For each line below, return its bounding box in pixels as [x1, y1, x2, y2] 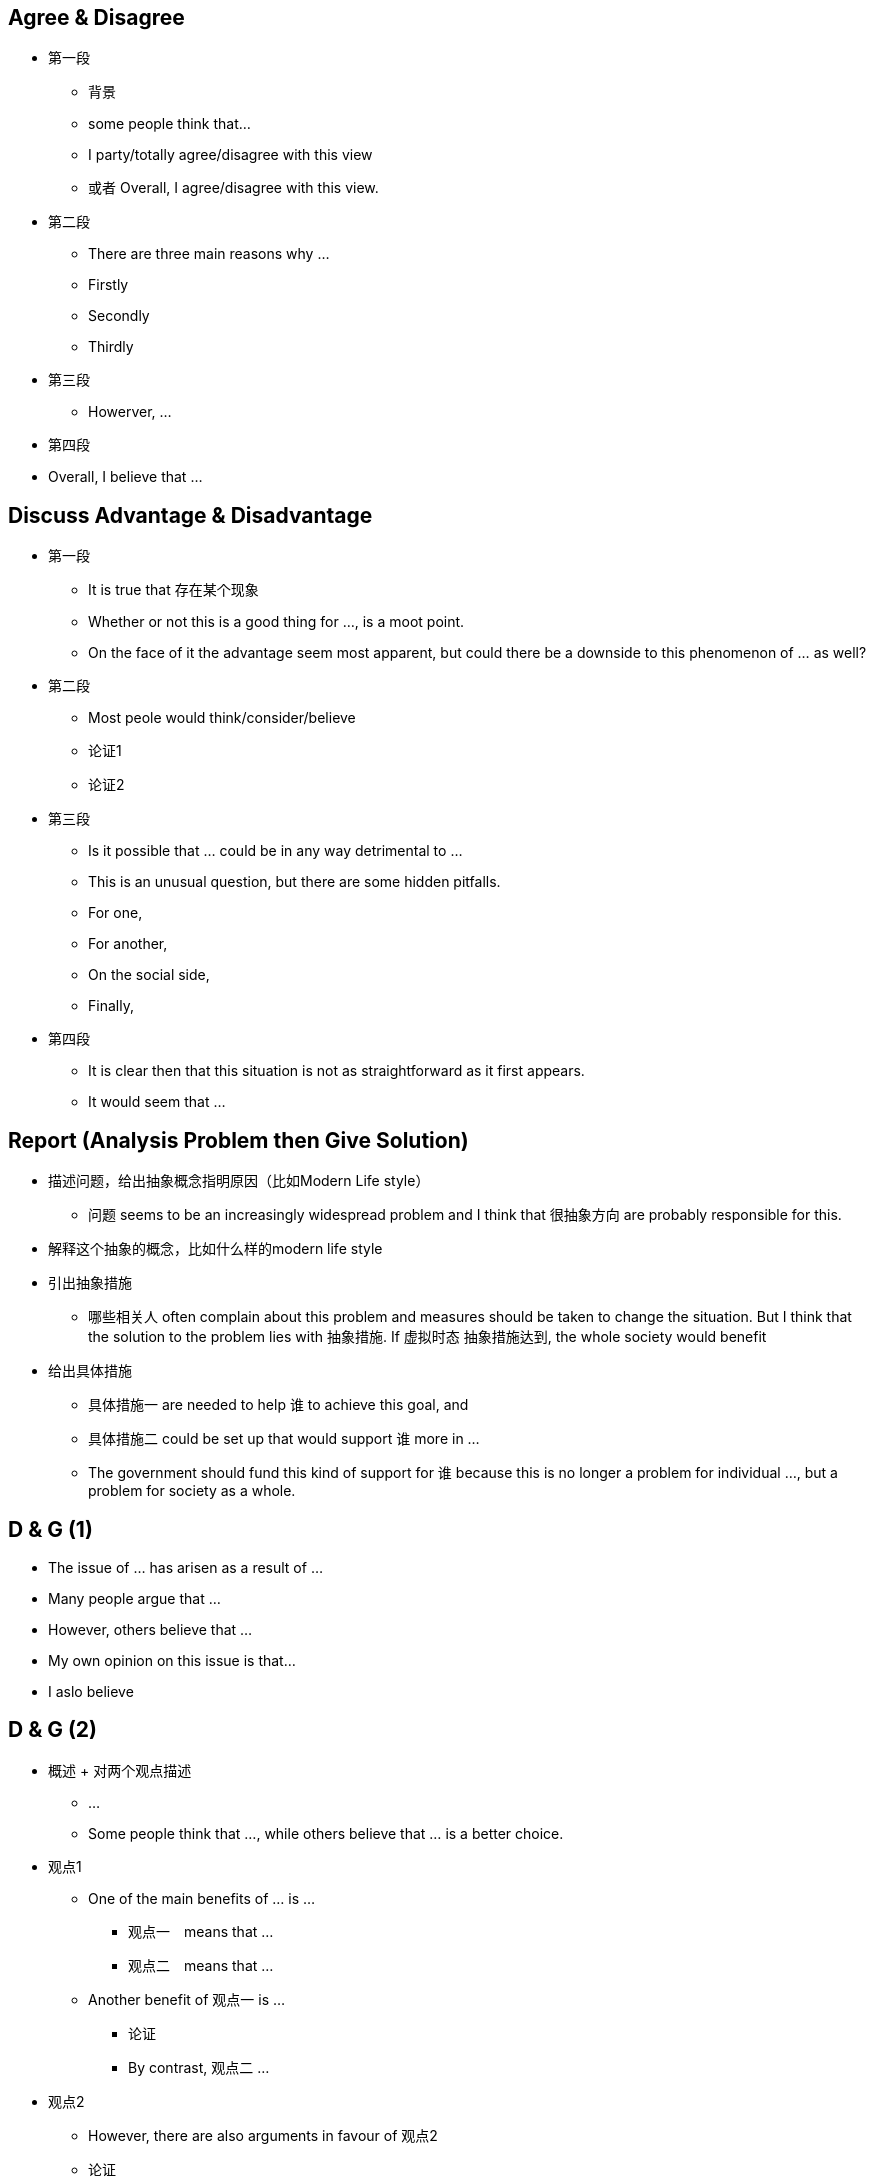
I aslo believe [48, 1682, 134, 1700]
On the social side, [88, 966, 210, 984]
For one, [88, 904, 143, 922]
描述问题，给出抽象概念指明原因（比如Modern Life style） [48, 1172, 430, 1190]
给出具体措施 [48, 1362, 132, 1380]
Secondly [88, 307, 150, 325]
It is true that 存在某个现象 [88, 581, 259, 599]
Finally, [88, 997, 134, 1015]
